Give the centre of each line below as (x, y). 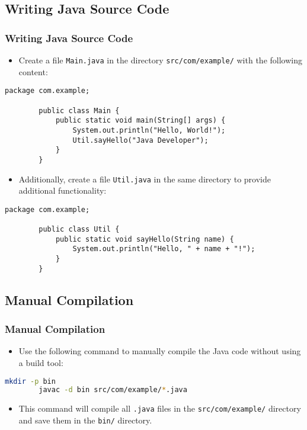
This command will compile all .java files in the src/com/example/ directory (160, 408)
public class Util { (79, 230)
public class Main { (79, 110)
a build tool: (41, 362)
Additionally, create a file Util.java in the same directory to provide (145, 179)
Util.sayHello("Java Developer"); (140, 140)
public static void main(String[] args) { (140, 121)
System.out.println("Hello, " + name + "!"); (164, 249)
